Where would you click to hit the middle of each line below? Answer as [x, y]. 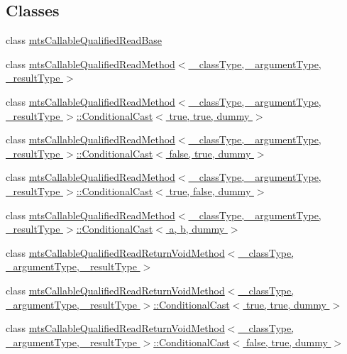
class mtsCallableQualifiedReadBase [84, 40]
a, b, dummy [197, 229]
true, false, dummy [210, 190]
